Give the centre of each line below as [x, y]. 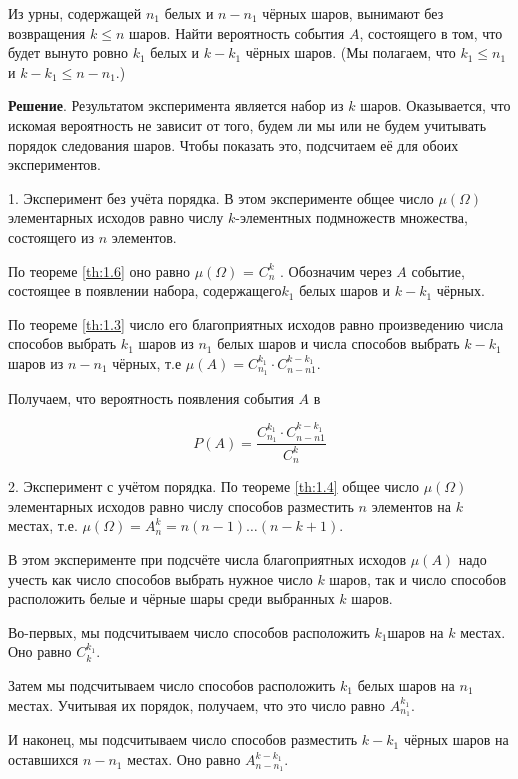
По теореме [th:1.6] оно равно [99, 270]
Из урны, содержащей [75, 13]
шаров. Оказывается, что [435, 105]
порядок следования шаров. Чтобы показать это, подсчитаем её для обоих [233, 144]
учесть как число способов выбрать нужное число [160, 578]
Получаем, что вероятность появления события [151, 397]
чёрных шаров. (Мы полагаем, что [350, 52]
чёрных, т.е [147, 362]
